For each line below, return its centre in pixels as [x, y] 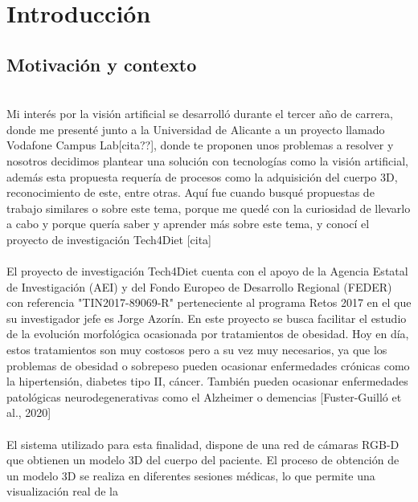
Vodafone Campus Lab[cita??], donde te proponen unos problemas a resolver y [200, 145]
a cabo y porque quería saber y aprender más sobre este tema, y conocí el [188, 224]
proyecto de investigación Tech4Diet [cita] [109, 239]
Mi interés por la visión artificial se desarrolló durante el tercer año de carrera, [200, 114]
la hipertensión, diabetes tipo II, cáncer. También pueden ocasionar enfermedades [207, 381]
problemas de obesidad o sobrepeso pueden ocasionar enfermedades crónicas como [208, 365]
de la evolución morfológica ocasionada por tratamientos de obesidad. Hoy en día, [208, 334]
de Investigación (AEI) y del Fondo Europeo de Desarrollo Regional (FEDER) [199, 286]
